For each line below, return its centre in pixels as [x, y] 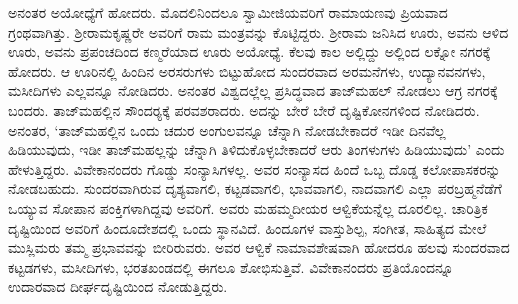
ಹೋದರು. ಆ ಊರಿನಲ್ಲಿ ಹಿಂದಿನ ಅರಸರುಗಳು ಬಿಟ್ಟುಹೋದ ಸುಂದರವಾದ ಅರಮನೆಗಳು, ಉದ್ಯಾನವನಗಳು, [247, 70]
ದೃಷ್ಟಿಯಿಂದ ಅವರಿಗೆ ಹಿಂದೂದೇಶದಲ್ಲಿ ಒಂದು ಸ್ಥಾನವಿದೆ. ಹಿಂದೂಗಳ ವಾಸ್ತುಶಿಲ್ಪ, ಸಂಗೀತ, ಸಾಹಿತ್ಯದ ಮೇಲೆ [247, 227]
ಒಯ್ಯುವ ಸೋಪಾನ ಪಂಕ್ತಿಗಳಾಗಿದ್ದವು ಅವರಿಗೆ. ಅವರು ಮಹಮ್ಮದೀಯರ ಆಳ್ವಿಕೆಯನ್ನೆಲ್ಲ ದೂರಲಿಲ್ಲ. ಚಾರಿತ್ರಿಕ [248, 207]
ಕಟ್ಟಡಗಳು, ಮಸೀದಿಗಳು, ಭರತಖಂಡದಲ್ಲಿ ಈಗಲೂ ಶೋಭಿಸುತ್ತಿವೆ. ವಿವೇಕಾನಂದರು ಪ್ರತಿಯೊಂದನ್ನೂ [231, 266]
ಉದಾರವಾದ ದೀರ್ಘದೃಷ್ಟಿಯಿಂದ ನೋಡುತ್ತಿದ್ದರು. [118, 286]
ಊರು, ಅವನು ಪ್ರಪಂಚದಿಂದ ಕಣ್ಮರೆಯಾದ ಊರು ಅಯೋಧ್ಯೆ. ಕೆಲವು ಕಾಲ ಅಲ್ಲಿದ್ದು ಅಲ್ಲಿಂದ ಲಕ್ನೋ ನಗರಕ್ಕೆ [249, 51]
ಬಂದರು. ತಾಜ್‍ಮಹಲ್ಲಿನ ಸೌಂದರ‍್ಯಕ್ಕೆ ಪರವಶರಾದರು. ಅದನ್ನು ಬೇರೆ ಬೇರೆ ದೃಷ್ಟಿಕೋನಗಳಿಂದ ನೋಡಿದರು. [244, 109]
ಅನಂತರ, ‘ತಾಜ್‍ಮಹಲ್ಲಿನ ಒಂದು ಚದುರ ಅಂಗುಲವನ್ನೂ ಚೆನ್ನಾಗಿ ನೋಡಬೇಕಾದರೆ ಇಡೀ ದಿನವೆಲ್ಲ [227, 129]
